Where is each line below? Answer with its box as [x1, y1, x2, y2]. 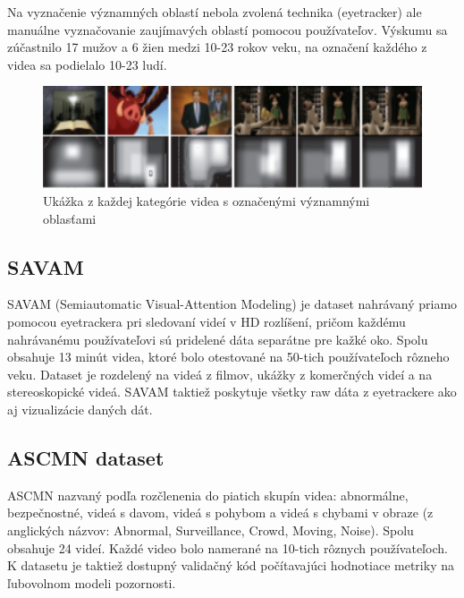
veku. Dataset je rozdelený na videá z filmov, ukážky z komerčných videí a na [7, 364, 433, 383]
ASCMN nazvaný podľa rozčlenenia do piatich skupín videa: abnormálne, [7, 485, 409, 504]
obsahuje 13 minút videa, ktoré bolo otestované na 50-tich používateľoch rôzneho [7, 347, 450, 366]
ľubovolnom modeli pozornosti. [7, 573, 176, 592]
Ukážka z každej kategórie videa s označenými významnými [43, 192, 370, 210]
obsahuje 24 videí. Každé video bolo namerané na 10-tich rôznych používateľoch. [7, 538, 448, 557]
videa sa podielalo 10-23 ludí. [7, 55, 167, 73]
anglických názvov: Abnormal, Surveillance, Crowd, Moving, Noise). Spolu [7, 521, 414, 539]
